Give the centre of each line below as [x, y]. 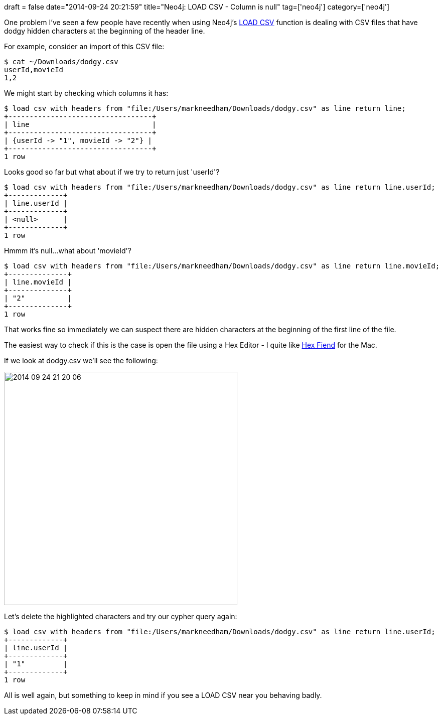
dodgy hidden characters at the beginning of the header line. [105, 31]
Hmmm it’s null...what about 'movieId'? [68, 251]
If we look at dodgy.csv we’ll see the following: [81, 361]
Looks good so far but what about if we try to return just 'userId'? [112, 172]
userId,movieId [34, 70]
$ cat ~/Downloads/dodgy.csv [61, 62]
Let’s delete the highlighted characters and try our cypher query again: [121, 616]
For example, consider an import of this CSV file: [84, 46]
